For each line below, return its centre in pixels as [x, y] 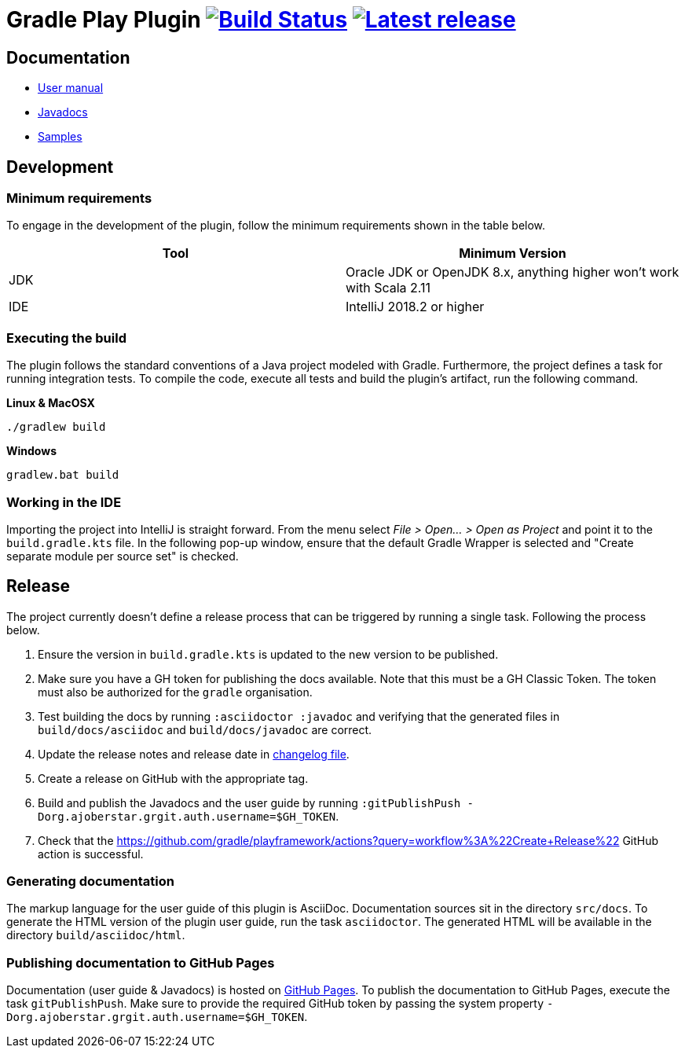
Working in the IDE [64, 502]
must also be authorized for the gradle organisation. [175, 692]
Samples [60, 137]
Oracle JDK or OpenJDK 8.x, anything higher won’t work [513, 272]
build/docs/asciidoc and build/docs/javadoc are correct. [205, 729]
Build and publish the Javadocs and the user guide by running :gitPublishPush [249, 802]
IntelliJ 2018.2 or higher [415, 307]
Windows [31, 451]
